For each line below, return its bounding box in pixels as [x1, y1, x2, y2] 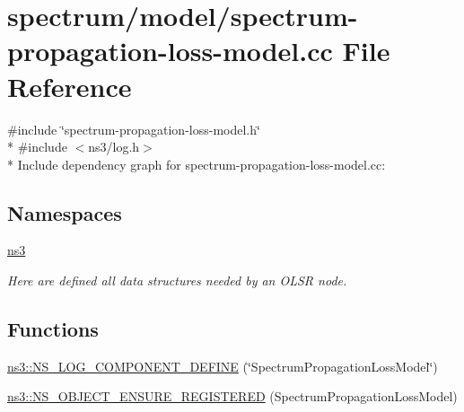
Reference [7, 67, 132, 104]
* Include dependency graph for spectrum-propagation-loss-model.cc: [7, 154, 386, 173]
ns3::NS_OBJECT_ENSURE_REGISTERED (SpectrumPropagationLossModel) [7, 387, 458, 406]
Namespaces [7, 198, 122, 226]
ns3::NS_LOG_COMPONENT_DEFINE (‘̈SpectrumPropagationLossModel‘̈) [7, 356, 438, 375]
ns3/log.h [88, 137, 140, 156]
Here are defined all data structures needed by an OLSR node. [7, 271, 347, 290]
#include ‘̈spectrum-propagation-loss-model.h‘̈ [7, 119, 260, 138]
